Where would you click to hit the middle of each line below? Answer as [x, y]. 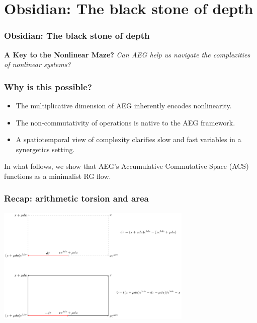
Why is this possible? [48, 86]
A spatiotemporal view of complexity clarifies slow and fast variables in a [128, 139]
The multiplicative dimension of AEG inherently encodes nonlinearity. [124, 105]
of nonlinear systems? [37, 64]
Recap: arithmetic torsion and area [76, 198]
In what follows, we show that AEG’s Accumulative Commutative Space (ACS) [126, 166]
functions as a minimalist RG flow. [58, 176]
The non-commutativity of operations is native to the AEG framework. [125, 122]
